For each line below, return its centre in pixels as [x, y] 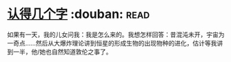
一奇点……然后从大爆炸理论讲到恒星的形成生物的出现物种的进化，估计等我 [112, 43]
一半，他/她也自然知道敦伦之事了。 [62, 52]
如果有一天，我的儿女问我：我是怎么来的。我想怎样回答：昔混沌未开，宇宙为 [116, 34]
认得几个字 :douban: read [79, 14]
